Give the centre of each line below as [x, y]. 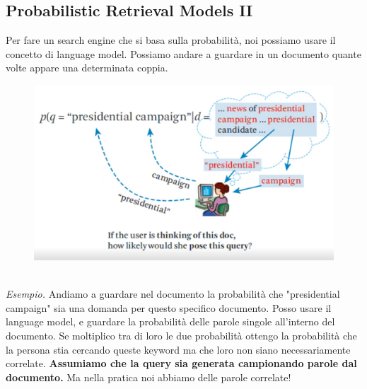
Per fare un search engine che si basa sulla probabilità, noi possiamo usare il [171, 40]
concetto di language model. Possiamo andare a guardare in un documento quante [183, 53]
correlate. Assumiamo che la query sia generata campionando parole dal [181, 363]
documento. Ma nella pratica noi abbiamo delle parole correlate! [148, 377]
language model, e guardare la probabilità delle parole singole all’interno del [170, 321]
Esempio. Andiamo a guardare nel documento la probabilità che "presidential [173, 294]
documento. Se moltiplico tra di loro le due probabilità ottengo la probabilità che [181, 335]
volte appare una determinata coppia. [87, 68]
